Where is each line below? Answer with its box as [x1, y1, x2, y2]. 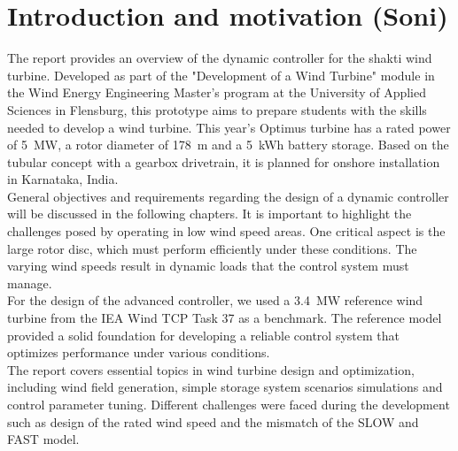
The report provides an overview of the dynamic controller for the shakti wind [7, 49, 432, 67]
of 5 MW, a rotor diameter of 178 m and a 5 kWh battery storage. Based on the [7, 135, 449, 154]
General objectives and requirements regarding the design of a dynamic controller [7, 187, 449, 205]
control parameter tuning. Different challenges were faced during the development [7, 395, 450, 413]
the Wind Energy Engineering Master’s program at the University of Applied [7, 83, 427, 102]
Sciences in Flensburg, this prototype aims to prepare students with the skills [7, 100, 427, 118]
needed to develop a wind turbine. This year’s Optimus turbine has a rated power [7, 118, 451, 136]
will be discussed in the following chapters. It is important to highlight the [7, 204, 412, 223]
